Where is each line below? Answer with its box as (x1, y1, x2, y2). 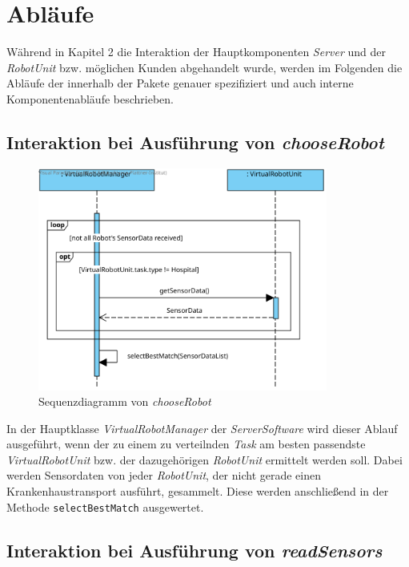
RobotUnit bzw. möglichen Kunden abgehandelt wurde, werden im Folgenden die (6, 59, 403, 75)
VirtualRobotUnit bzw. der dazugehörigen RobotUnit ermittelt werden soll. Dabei (6, 451, 403, 468)
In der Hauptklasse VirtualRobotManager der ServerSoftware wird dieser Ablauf (6, 419, 398, 436)
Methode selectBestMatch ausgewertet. (6, 498, 204, 515)
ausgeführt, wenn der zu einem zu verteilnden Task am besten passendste (6, 435, 366, 452)
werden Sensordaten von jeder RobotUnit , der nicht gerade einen (6, 467, 322, 484)
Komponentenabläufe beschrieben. (6, 90, 174, 107)
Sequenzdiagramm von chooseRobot (38, 393, 211, 410)
